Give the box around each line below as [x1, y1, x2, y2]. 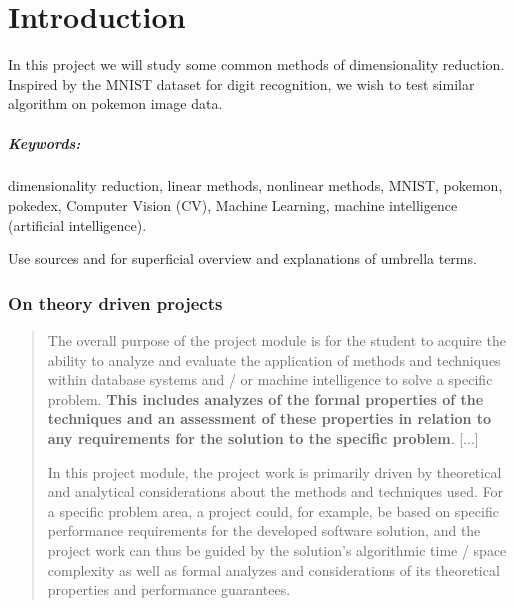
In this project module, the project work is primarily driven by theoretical [47, 461, 502, 482]
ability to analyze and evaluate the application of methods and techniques [47, 349, 501, 370]
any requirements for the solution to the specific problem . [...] [47, 428, 479, 449]
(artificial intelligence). [8, 214, 147, 235]
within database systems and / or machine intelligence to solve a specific [47, 369, 493, 390]
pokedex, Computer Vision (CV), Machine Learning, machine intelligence [8, 195, 458, 216]
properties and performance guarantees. [47, 579, 291, 600]
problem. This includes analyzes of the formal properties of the [47, 388, 484, 409]
